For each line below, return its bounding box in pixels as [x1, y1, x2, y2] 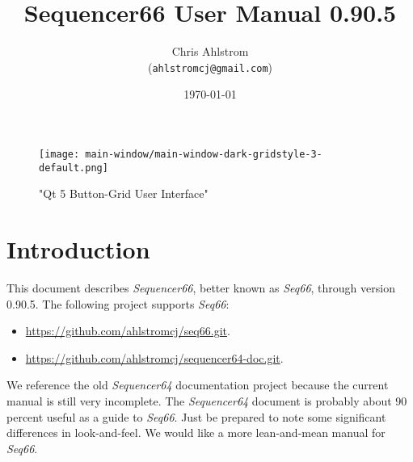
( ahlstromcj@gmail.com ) [147, 58, 273, 75]
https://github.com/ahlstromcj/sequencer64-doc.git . [25, 349, 284, 366]
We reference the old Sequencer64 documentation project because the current [6, 376, 389, 393]
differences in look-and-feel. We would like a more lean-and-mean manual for [6, 424, 386, 441]
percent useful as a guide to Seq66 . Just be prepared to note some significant [6, 408, 386, 425]
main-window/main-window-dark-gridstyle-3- [85, 148, 322, 160]
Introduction [6, 233, 150, 266]
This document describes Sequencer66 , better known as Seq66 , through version [6, 279, 395, 296]
